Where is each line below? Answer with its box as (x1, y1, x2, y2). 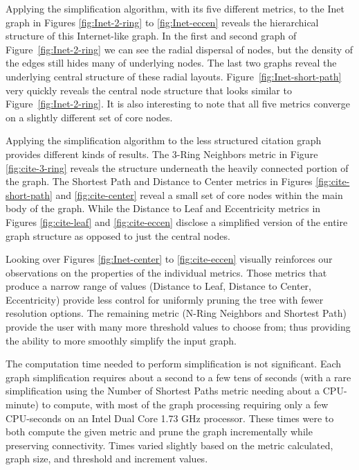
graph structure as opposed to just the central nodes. (6, 228, 230, 243)
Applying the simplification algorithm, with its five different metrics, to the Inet (6, 1, 344, 15)
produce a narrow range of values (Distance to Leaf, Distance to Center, (6, 279, 311, 293)
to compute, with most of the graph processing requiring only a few (42, 397, 329, 412)
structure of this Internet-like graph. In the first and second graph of (6, 28, 297, 43)
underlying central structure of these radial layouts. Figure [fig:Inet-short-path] (6, 69, 342, 83)
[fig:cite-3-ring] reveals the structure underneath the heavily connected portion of (6, 160, 349, 175)
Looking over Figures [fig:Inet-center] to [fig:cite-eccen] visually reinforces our (6, 252, 333, 266)
